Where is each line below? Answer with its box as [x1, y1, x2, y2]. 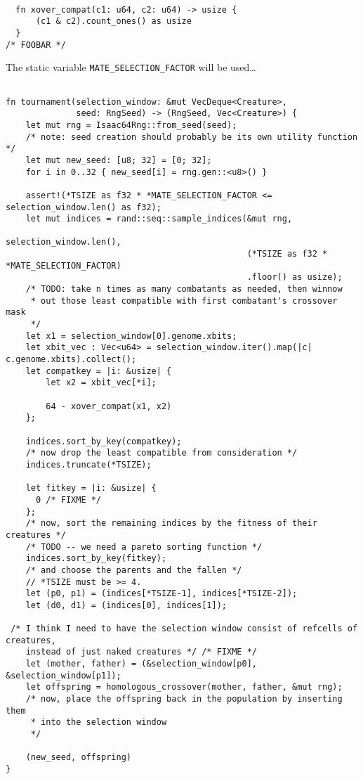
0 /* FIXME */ [35, 494, 102, 505]
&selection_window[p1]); [6, 670, 121, 681]
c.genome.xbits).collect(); [6, 354, 137, 365]
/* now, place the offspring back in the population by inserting [25, 694, 343, 704]
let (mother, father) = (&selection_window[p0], [25, 659, 257, 669]
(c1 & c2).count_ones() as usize [35, 16, 192, 27]
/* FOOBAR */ [6, 39, 66, 50]
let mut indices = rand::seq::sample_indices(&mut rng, [25, 214, 293, 224]
